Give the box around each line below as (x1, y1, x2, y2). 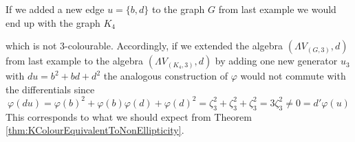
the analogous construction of (103, 69, 228, 83)
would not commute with (240, 69, 346, 83)
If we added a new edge (6, 2, 105, 16)
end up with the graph (6, 15, 100, 29)
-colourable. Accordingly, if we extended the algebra (65, 38, 283, 53)
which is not (6, 38, 57, 53)
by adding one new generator (215, 54, 338, 68)
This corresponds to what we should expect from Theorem (6, 109, 252, 123)
